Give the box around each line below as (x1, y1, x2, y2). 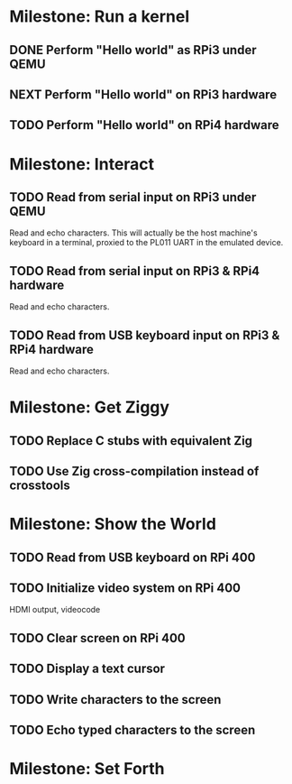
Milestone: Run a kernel (9, 6, 190, 27)
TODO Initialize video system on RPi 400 (9, 580, 242, 595)
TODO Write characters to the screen (9, 692, 222, 707)
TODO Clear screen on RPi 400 (9, 630, 187, 646)
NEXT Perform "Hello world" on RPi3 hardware (9, 87, 278, 102)
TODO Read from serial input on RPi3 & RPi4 (9, 263, 260, 279)
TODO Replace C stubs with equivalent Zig (9, 433, 253, 448)
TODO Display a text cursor (9, 661, 165, 677)
